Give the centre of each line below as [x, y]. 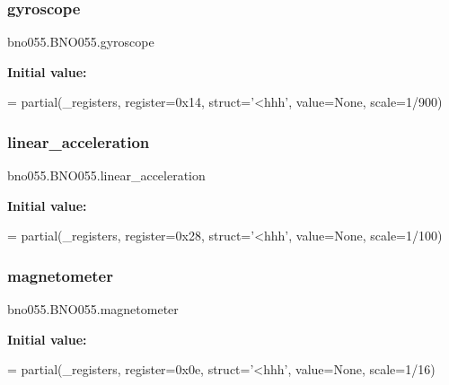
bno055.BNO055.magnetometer [93, 309]
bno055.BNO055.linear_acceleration [106, 175]
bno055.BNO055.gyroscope [81, 42]
